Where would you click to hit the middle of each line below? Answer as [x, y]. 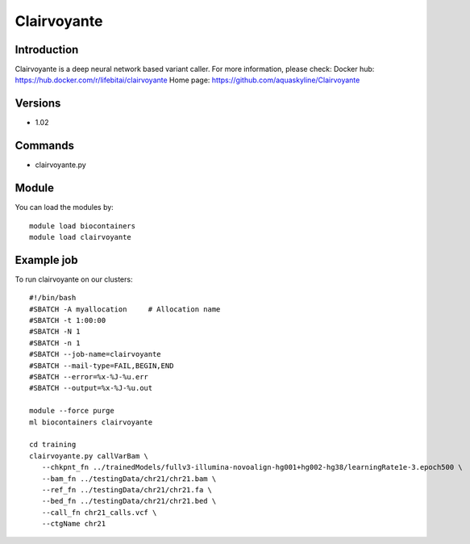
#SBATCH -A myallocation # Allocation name [125, 309]
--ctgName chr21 [74, 524]
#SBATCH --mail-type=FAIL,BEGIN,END [102, 366]
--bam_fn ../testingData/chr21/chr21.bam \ [129, 479]
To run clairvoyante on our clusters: [74, 279]
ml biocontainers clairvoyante [91, 422]
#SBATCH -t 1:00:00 [68, 320]
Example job [46, 259]
